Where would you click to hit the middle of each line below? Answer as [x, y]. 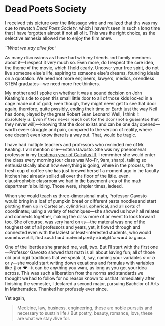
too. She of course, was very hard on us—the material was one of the [75, 222]
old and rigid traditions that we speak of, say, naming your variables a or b [80, 257]
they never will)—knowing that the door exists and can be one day [72, 124]
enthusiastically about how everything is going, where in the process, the [79, 165]
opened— [150, 124]
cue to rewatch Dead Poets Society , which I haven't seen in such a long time [82, 28]
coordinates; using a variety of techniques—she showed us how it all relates [82, 211]
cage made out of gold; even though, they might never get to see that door [81, 103]
